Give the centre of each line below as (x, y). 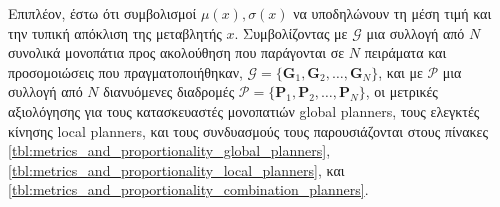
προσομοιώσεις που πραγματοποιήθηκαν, (125, 71)
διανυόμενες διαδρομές (169, 91)
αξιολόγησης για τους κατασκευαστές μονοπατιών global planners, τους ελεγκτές (244, 110)
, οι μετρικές (401, 91)
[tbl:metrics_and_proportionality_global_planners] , (169, 150)
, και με (400, 71)
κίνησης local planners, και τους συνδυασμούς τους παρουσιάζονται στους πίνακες (248, 130)
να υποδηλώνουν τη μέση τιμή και (392, 13)
